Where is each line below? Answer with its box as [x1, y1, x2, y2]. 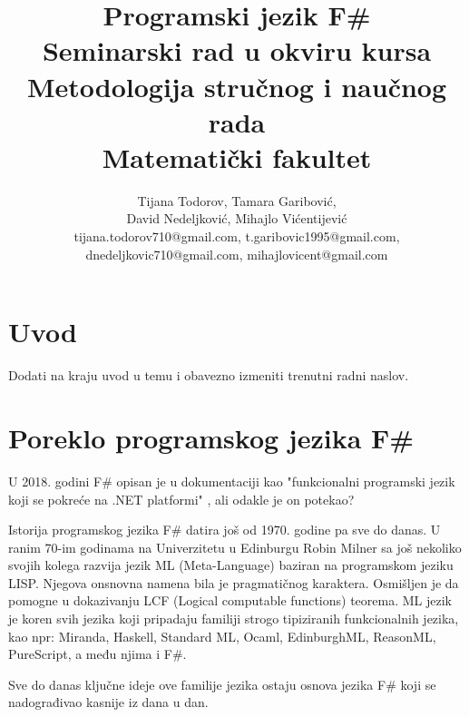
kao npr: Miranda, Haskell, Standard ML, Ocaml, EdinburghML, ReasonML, [8, 626, 436, 645]
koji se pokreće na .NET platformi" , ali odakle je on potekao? [8, 489, 355, 508]
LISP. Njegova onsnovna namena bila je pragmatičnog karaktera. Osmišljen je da [8, 573, 459, 592]
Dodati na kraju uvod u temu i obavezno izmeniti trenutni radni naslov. [8, 366, 409, 385]
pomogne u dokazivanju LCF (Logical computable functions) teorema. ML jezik [8, 591, 452, 610]
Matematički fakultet [102, 138, 372, 175]
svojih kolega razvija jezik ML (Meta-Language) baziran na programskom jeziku [8, 555, 454, 575]
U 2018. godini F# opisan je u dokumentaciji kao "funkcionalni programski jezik [8, 471, 455, 490]
